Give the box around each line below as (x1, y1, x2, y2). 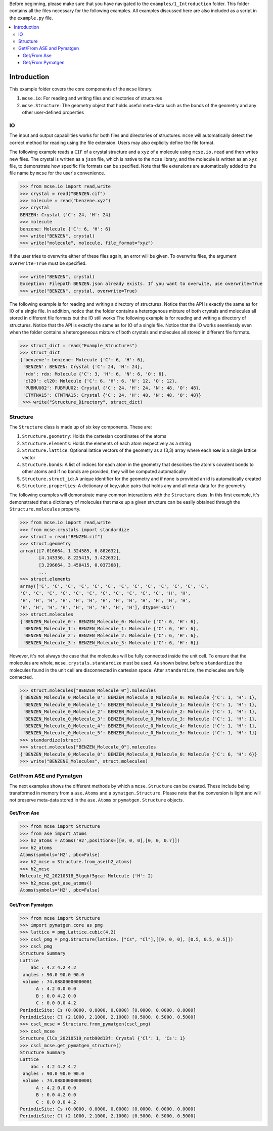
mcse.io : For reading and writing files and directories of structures (22, 95, 162, 101)
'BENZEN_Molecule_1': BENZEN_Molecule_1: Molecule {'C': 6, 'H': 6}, (23, 626, 199, 632)
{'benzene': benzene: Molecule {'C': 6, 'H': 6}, (20, 357, 146, 362)
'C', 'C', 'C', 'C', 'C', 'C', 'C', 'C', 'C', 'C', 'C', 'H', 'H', (20, 590, 191, 596)
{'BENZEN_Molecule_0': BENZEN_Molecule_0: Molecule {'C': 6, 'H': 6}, (20, 619, 199, 624)
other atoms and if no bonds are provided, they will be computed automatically (22, 468, 187, 475)
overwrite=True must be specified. (9, 260, 87, 266)
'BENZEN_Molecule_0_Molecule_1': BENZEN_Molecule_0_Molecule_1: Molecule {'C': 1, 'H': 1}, (23, 701, 257, 708)
